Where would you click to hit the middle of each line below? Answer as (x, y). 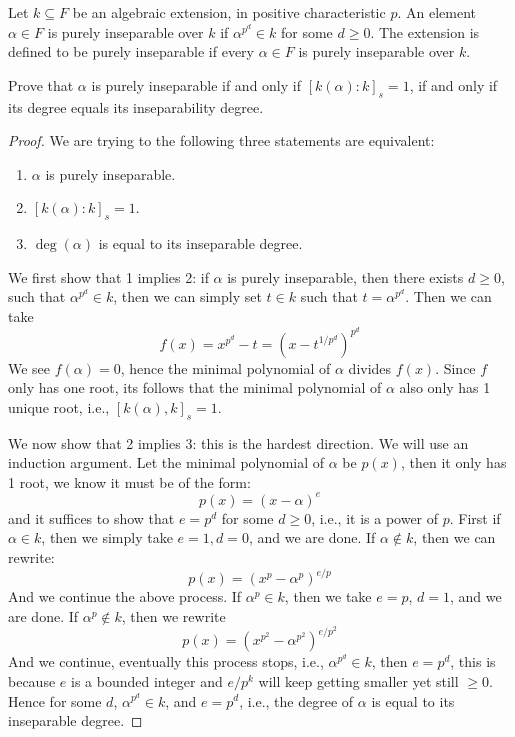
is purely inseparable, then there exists (345, 276)
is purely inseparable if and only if (196, 84)
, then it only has (453, 462)
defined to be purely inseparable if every (131, 51)
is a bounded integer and (146, 680)
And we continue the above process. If (125, 596)
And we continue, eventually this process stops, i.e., (166, 661)
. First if (475, 517)
